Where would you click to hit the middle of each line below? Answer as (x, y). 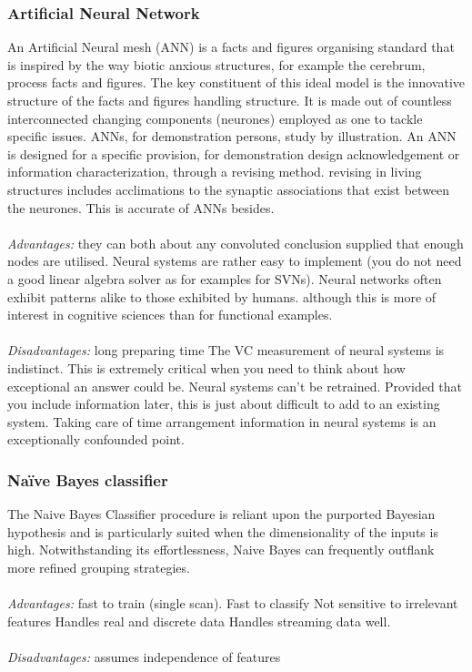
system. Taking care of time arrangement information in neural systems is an (222, 421)
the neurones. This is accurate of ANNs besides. (141, 207)
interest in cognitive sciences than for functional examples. (170, 315)
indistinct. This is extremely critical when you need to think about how (206, 367)
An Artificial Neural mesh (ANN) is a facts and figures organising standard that (231, 47)
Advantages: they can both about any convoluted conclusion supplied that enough (236, 243)
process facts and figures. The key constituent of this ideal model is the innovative (236, 82)
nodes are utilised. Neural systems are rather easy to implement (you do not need (235, 261)
